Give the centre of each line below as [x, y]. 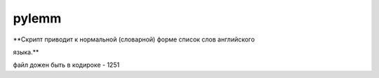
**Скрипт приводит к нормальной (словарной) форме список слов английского [134, 39]
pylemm [37, 18]
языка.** [26, 52]
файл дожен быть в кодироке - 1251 [66, 65]
